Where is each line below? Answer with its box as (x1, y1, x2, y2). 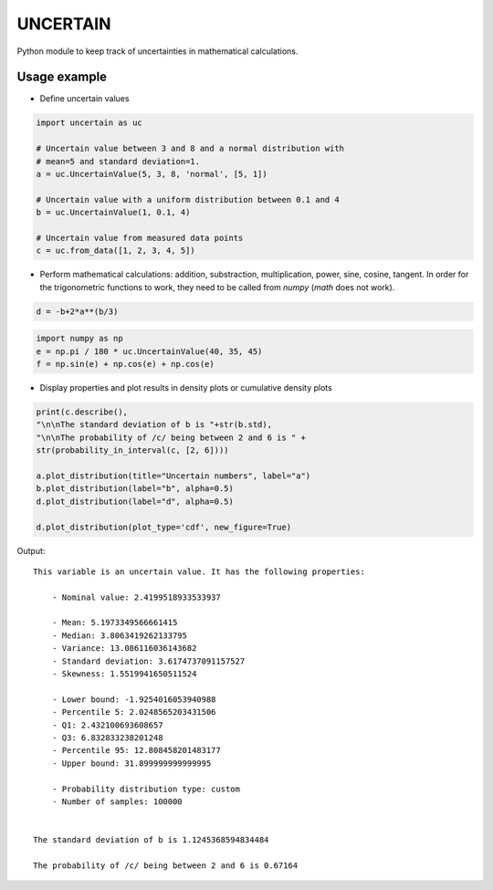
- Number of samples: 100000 (51, 796, 183, 807)
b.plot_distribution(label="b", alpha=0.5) (36, 484, 235, 494)
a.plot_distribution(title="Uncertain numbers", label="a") (36, 470, 311, 481)
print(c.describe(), (36, 407, 128, 417)
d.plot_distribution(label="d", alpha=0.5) (36, 496, 235, 507)
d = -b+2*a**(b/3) (36, 306, 119, 317)
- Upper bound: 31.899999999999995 (51, 758, 212, 769)
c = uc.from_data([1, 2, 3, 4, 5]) (36, 246, 195, 256)
